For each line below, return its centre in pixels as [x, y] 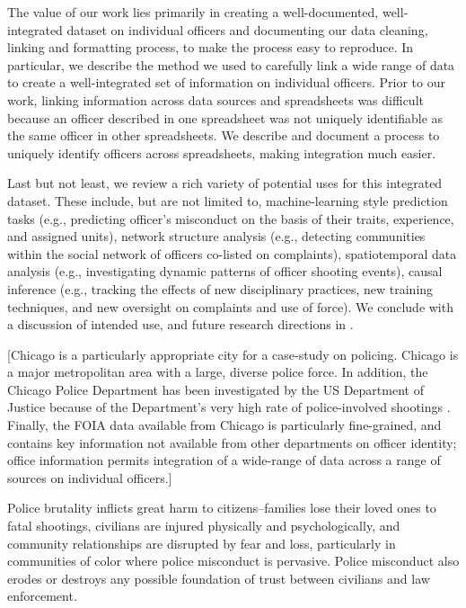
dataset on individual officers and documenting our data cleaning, [247, 29]
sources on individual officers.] [90, 477]
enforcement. [42, 596]
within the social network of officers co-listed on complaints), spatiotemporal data [232, 253]
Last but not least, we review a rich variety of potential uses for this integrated [225, 183]
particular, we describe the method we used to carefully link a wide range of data [231, 64]
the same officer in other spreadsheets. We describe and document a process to [224, 135]
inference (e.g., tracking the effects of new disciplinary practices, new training [220, 288]
